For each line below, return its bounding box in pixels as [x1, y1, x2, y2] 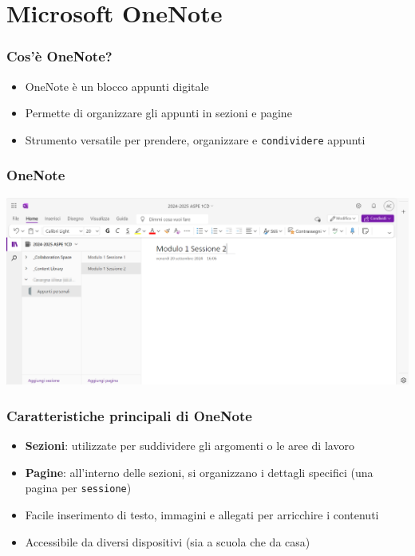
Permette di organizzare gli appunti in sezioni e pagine [25, 104, 292, 121]
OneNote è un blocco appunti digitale [25, 77, 209, 94]
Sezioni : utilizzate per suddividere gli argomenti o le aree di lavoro [25, 437, 354, 454]
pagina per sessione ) [25, 479, 132, 496]
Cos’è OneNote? [6, 46, 113, 66]
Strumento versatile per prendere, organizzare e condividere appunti [25, 131, 366, 148]
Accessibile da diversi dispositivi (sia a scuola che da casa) [25, 533, 310, 550]
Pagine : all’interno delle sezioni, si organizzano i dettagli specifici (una [25, 463, 373, 480]
